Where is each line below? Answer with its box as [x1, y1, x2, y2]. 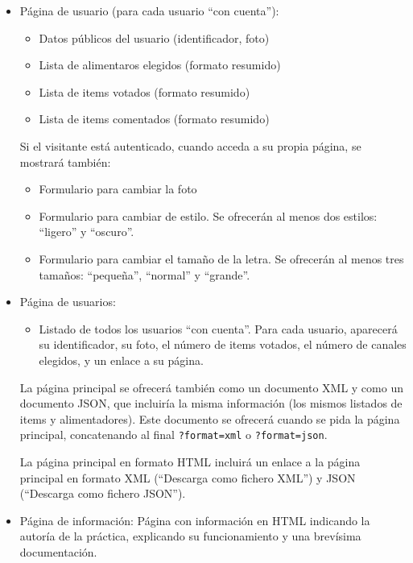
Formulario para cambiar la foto [39, 180, 197, 197]
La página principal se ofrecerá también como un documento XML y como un [19, 379, 403, 395]
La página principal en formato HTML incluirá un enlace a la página [19, 453, 361, 470]
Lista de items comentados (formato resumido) [39, 110, 270, 127]
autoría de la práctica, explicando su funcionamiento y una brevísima [19, 528, 361, 544]
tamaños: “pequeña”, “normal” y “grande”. [39, 266, 250, 283]
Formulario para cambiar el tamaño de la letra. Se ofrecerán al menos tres [39, 250, 404, 267]
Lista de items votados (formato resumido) [39, 83, 250, 100]
